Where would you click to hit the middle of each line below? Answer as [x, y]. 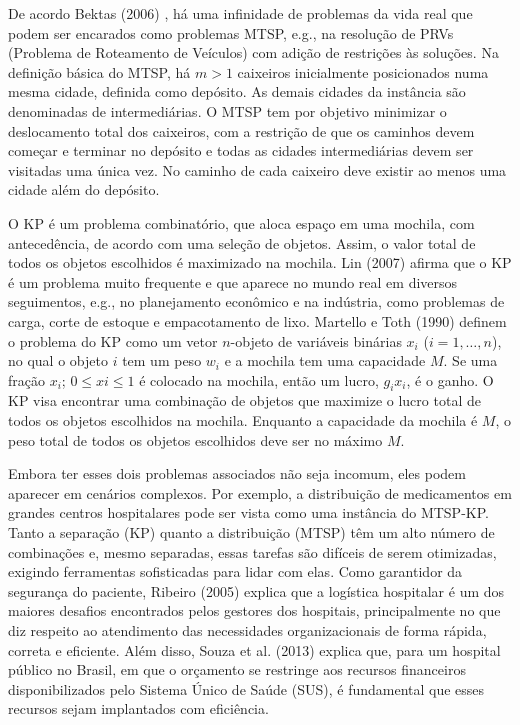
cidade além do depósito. [84, 189]
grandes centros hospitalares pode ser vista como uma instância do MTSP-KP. [248, 512]
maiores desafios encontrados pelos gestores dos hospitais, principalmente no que [254, 610]
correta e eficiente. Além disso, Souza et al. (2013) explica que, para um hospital [254, 649]
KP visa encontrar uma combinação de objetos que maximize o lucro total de [244, 400]
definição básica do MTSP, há [99, 71]
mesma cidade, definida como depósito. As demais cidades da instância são [237, 91]
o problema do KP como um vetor [113, 340]
